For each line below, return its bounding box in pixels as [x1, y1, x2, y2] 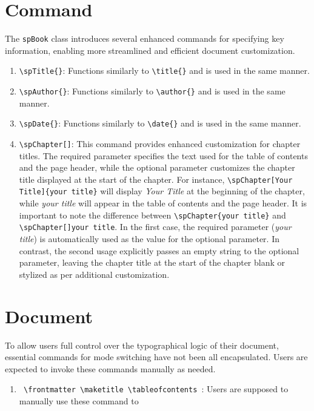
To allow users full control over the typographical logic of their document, [5, 338, 279, 351]
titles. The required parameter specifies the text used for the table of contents [19, 149, 308, 162]
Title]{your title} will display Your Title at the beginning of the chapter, [19, 185, 305, 197]
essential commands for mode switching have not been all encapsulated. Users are [5, 350, 308, 363]
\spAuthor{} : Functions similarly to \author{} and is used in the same [19, 85, 286, 97]
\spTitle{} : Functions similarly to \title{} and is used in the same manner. [19, 64, 310, 77]
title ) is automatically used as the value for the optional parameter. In [19, 232, 279, 245]
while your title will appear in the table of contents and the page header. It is [19, 197, 307, 209]
